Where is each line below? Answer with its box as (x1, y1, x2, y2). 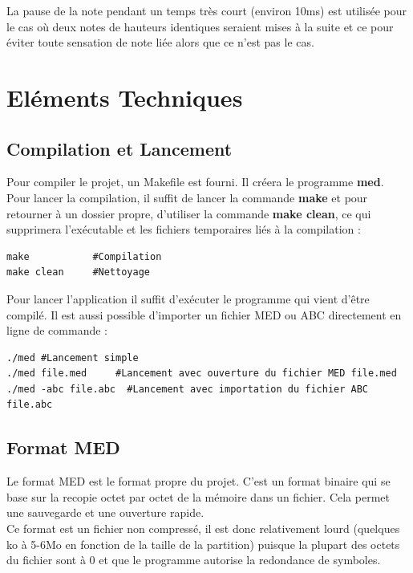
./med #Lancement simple (6, 352, 139, 364)
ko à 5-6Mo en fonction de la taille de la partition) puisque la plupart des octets (6, 535, 400, 552)
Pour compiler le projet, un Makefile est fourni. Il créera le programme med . (6, 173, 384, 190)
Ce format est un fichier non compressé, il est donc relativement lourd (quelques (6, 520, 400, 537)
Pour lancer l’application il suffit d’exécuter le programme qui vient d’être (6, 290, 370, 307)
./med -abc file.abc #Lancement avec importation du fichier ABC (6, 383, 369, 395)
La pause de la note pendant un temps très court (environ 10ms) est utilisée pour (6, 2, 407, 18)
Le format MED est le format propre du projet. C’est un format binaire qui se (6, 473, 391, 490)
